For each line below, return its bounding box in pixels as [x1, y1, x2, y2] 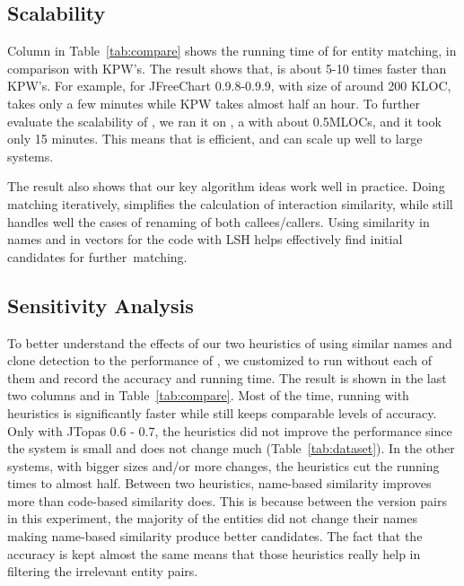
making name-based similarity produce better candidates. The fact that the [7, 527, 423, 546]
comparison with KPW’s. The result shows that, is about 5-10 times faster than [7, 58, 447, 77]
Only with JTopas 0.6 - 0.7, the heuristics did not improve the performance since [7, 421, 452, 440]
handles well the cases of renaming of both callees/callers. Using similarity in [7, 212, 430, 231]
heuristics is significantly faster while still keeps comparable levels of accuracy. [7, 403, 437, 422]
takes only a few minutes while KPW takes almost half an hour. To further [7, 93, 420, 112]
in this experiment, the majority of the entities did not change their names [7, 509, 417, 528]
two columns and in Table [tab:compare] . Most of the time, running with [7, 386, 409, 405]
